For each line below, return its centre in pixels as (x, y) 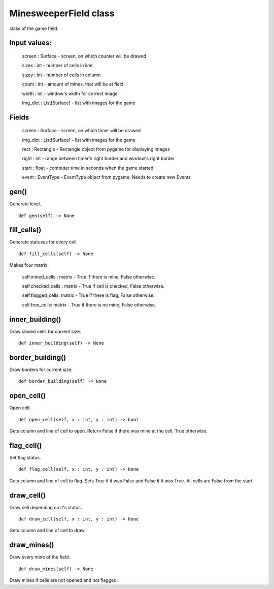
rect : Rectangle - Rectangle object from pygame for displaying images (96, 149)
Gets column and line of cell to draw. (48, 531)
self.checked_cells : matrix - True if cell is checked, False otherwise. (93, 286)
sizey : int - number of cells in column (61, 75)
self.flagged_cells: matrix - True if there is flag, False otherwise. (89, 295)
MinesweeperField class (62, 13)
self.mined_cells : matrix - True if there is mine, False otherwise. (89, 276)
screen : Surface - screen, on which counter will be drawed (84, 56)
